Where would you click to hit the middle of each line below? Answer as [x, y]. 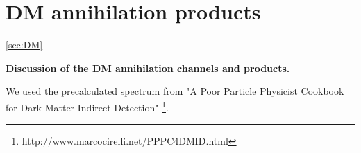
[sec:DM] [24, 45]
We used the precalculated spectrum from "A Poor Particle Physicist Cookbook [175, 91]
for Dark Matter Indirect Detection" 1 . [87, 106]
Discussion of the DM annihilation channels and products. [148, 67]
